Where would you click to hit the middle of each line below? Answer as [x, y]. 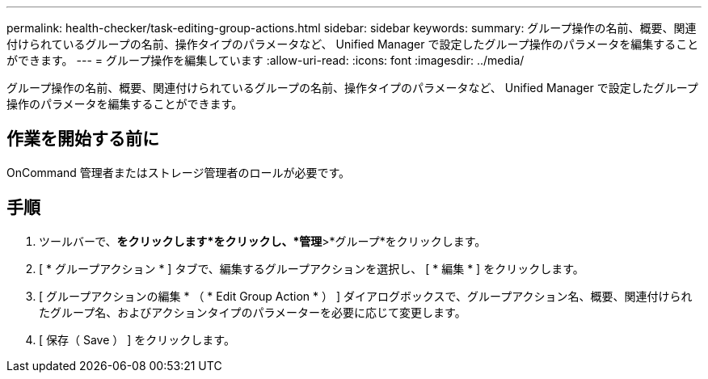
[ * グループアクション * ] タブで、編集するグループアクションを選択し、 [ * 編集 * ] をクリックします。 [312, 268]
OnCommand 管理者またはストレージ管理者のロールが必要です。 [179, 172]
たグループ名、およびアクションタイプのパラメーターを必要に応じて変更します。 [253, 312]
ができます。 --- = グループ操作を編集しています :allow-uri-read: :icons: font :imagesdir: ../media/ [265, 60]
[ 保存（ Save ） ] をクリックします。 [137, 339]
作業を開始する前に [83, 139]
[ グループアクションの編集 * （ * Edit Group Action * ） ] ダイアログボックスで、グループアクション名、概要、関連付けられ [366, 296]
